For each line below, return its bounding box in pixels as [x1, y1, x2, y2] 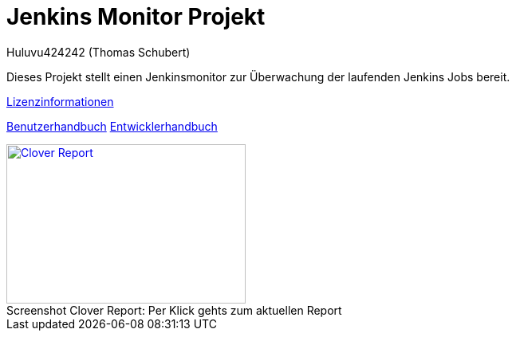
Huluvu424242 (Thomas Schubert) [6, 45, 191, 59]
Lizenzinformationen [6, 94, 114, 108]
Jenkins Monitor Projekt [6, 3, 266, 30]
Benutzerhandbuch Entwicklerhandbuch [6, 119, 218, 133]
